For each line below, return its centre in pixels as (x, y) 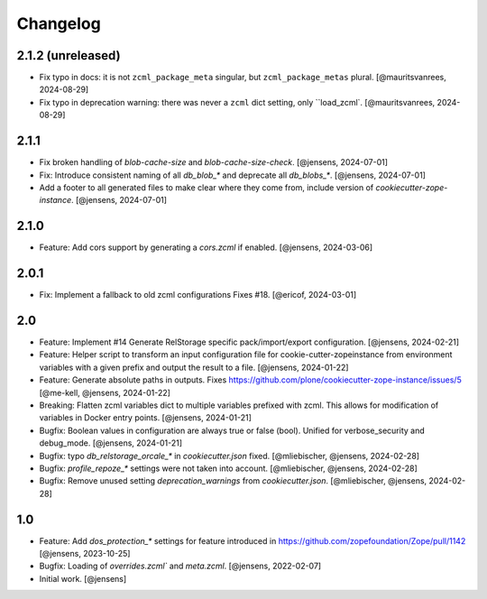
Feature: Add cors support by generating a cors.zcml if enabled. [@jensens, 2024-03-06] (206, 247)
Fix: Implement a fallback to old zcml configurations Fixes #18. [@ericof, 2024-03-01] (198, 295)
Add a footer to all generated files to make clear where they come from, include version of (207, 187)
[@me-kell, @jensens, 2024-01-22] (105, 392)
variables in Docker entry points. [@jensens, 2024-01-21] (145, 418)
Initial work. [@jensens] (83, 578)
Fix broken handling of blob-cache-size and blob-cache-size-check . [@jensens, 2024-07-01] (213, 162)
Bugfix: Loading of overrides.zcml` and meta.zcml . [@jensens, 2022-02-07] (180, 566)
